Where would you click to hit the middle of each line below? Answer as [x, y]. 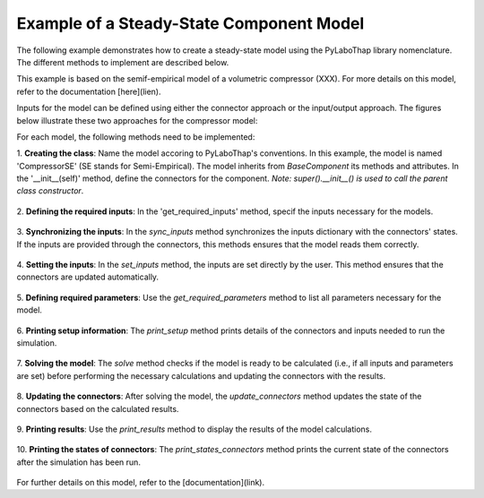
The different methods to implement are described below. [123, 62]
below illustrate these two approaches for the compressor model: [137, 120]
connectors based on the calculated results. [98, 408]
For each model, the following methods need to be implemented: [136, 137]
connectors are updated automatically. [88, 277]
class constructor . [50, 191]
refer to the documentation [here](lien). [89, 91]
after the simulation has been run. [78, 462]
